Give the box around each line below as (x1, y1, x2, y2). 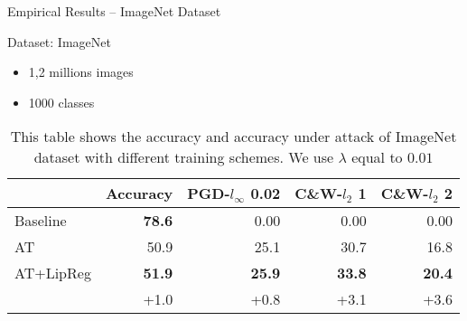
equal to (351, 146, 403, 168)
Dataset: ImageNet (7, 32, 111, 51)
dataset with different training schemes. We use (33, 146, 334, 168)
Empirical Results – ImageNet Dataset (7, 2, 221, 20)
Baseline (14, 210, 67, 231)
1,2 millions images (28, 62, 134, 81)
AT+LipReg (14, 262, 91, 284)
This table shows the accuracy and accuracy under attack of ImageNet (10, 126, 457, 147)
